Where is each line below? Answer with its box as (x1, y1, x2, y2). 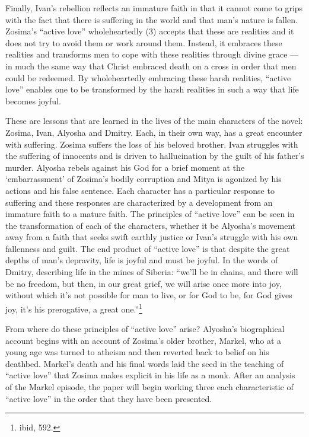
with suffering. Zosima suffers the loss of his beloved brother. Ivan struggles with (5, 138, 298, 150)
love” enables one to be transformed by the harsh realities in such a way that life (5, 83, 299, 95)
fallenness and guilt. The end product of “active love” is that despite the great (5, 242, 290, 254)
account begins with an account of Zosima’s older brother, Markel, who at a (5, 334, 282, 346)
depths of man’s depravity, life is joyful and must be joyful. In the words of (5, 254, 278, 266)
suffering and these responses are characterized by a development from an (5, 196, 273, 208)
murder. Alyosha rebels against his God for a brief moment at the (5, 161, 245, 173)
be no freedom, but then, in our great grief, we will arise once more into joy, (5, 277, 282, 289)
